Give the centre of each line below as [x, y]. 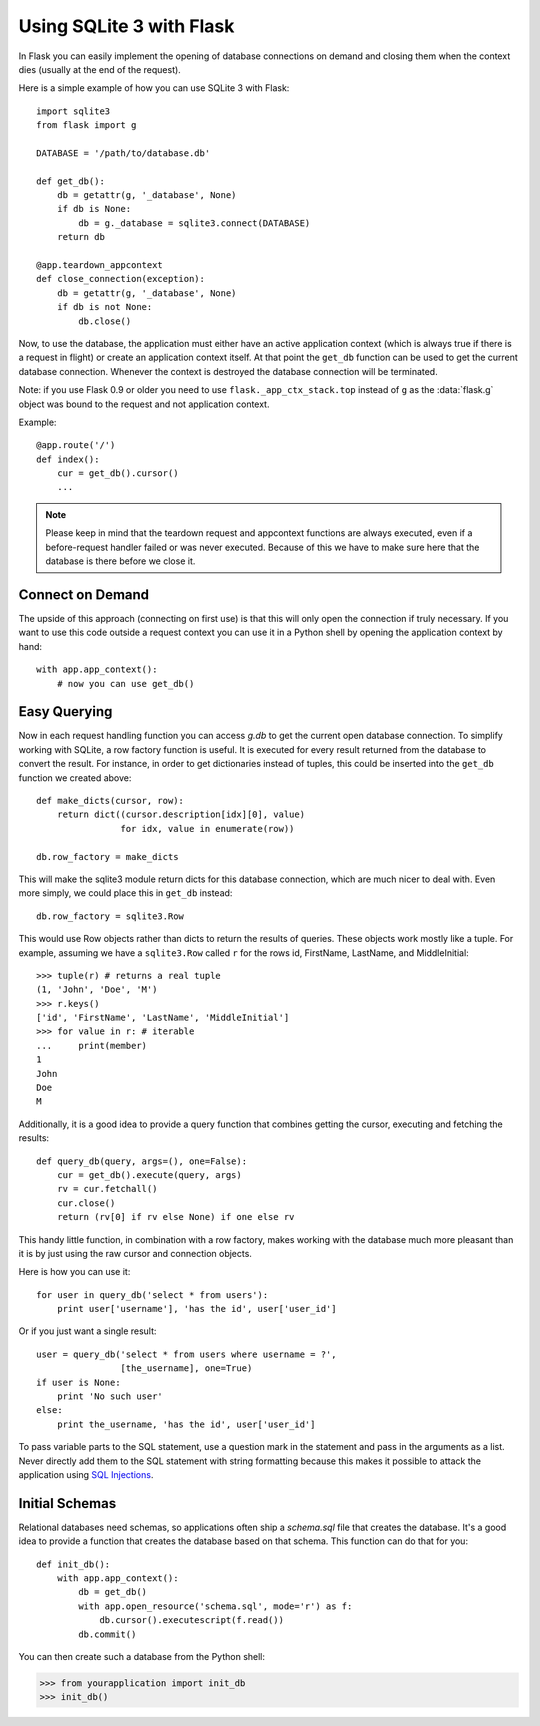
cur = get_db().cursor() [117, 473]
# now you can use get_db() [125, 683]
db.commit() [107, 1634]
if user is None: [78, 1382]
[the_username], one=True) [186, 1368]
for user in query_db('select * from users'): [152, 1294]
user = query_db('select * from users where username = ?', [186, 1354]
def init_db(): [73, 1564]
